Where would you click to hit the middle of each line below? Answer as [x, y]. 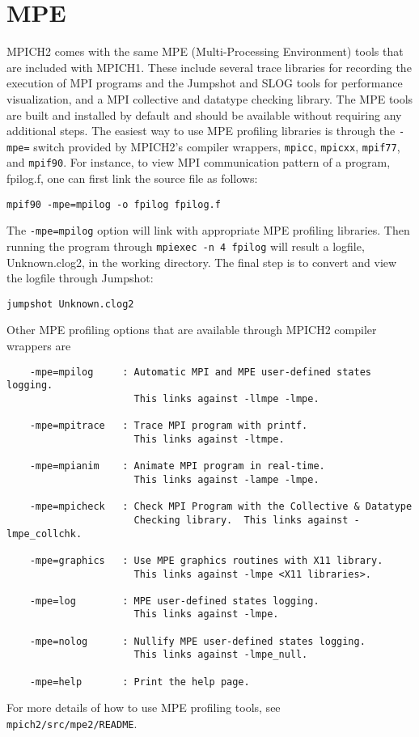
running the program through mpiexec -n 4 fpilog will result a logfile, [186, 246]
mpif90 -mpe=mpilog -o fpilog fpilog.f [114, 204]
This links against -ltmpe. [209, 439]
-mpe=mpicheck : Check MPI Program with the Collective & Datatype [221, 507]
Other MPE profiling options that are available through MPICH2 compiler [192, 330]
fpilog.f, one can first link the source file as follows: [132, 178]
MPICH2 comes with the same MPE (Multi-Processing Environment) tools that [205, 51]
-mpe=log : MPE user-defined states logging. [174, 601]
